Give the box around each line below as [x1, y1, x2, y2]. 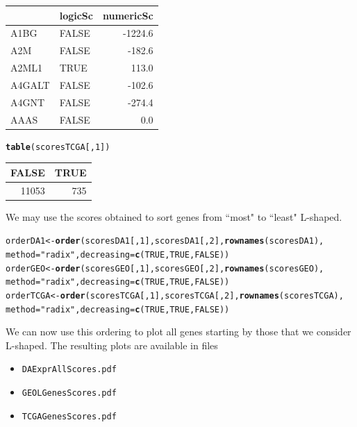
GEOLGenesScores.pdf [22, 388, 117, 399]
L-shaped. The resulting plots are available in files [6, 337, 218, 352]
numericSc [102, 8, 153, 22]
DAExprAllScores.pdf [22, 365, 117, 375]
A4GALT [10, 77, 50, 92]
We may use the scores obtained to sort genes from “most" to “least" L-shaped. [6, 209, 342, 224]
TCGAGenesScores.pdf [22, 411, 117, 421]
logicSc [59, 8, 93, 22]
